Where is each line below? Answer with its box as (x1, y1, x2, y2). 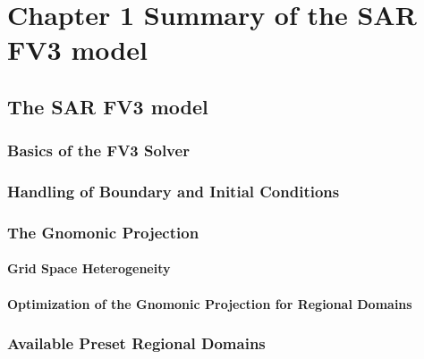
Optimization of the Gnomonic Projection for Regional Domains (7, 294, 412, 313)
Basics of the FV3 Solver (7, 139, 190, 162)
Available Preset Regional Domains (7, 332, 266, 355)
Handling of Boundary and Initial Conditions (7, 180, 340, 203)
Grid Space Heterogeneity (7, 259, 171, 278)
